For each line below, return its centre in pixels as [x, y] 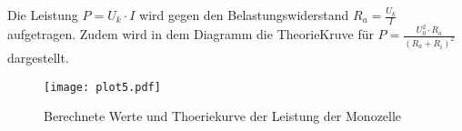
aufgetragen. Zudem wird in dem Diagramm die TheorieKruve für [191, 34]
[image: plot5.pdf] [102, 87]
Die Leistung [43, 15]
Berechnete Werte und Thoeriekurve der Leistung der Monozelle [223, 116]
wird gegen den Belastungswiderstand [244, 15]
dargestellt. [38, 57]
